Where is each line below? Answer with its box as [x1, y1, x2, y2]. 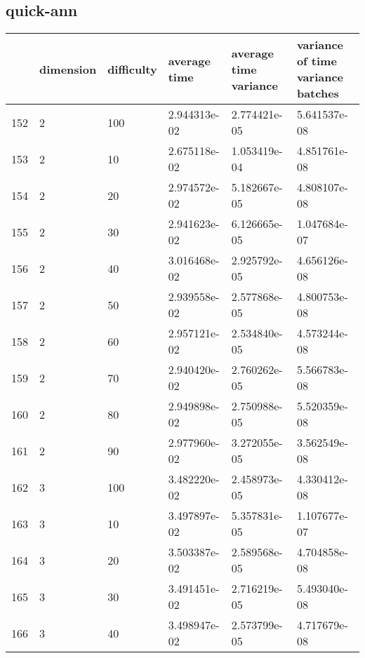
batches [296, 85, 339, 102]
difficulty [107, 60, 157, 77]
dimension [39, 60, 97, 77]
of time [296, 53, 337, 69]
